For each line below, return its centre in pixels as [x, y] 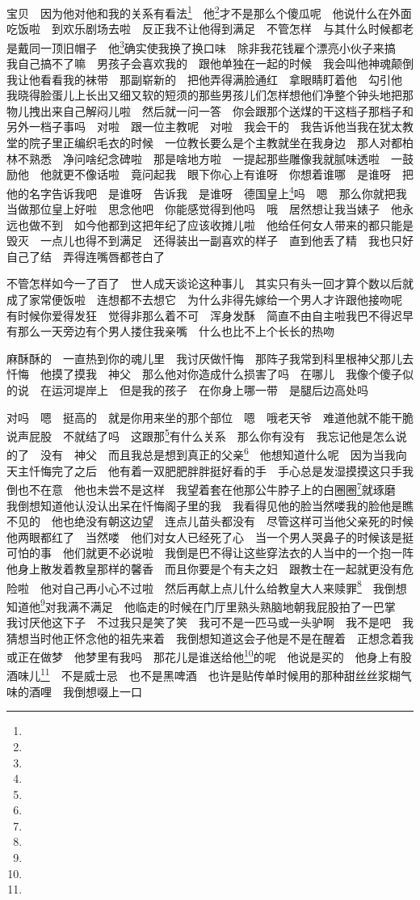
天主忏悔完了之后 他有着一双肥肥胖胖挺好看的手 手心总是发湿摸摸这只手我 [210, 470]
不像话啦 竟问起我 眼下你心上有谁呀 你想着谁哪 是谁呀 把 [244, 174]
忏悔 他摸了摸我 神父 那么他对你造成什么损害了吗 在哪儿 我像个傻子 [204, 374]
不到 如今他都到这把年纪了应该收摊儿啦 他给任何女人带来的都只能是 [227, 224]
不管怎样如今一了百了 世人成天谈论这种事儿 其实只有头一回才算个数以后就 [210, 283]
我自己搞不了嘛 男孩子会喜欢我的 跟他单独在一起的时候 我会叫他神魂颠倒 [210, 63]
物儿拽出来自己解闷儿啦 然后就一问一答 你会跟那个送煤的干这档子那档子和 [210, 110]
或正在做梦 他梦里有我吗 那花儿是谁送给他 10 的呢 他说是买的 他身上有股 [209, 655]
